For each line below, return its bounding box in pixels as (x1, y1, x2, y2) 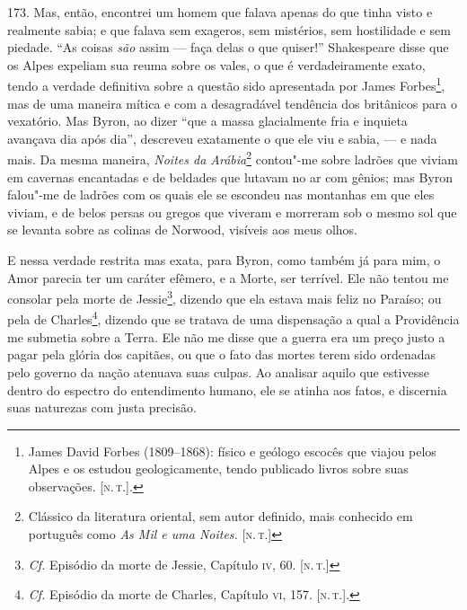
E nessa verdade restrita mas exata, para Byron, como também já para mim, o (7, 251, 441, 270)
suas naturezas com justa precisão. (7, 398, 197, 417)
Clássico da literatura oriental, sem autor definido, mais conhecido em (28, 507, 413, 526)
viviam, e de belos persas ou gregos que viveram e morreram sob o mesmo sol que (7, 202, 457, 221)
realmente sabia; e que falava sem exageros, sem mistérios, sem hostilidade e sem (7, 20, 451, 39)
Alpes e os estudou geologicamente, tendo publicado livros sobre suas (28, 459, 409, 478)
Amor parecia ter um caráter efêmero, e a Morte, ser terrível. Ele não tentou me (7, 268, 449, 287)
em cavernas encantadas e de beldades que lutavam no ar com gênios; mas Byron (7, 167, 454, 186)
